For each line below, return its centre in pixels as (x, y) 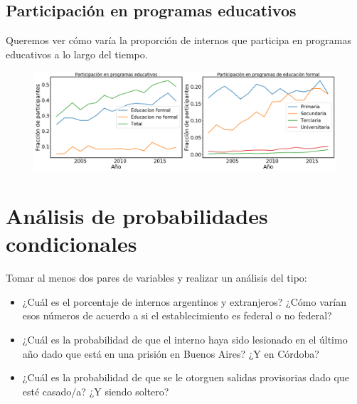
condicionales (71, 244)
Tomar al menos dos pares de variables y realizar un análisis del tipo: (156, 278)
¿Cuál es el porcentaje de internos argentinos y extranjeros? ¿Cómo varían (184, 301)
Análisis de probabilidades (137, 216)
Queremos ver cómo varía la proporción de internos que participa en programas (178, 40)
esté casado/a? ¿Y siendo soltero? (96, 391)
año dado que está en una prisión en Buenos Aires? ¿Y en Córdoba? (171, 353)
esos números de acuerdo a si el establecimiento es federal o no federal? (177, 315)
